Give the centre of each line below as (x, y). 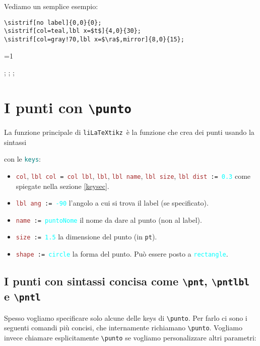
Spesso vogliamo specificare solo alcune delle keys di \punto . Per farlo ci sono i (126, 317)
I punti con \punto (68, 107)
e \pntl (22, 296)
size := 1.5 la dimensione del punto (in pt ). (86, 237)
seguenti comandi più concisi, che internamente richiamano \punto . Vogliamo (123, 328)
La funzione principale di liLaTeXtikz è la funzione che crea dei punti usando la (129, 132)
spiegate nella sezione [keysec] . (62, 186)
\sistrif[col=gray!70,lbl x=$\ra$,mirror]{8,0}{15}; (94, 39)
